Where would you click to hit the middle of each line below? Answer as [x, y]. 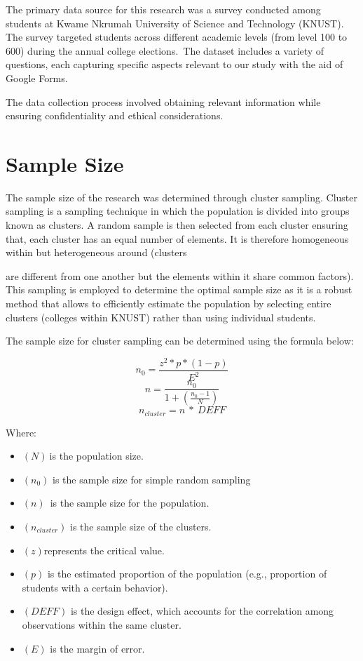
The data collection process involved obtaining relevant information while [163, 101]
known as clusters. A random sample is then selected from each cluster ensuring [177, 225]
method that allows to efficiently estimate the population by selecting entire [169, 303]
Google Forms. [37, 78]
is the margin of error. [97, 648]
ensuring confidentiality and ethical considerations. [115, 115]
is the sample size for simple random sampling [152, 479]
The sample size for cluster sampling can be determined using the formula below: [180, 341]
